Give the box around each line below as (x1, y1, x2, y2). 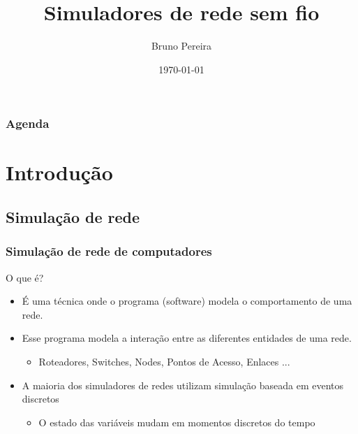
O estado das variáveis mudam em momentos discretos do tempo (38, 414, 315, 429)
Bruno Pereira (151, 38, 212, 53)
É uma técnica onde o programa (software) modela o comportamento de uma (22, 294, 352, 308)
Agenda (6, 115, 50, 132)
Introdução (6, 158, 113, 187)
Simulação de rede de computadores (6, 243, 212, 260)
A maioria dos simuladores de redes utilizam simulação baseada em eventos (22, 377, 344, 392)
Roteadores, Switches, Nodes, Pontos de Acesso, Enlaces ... (38, 354, 290, 368)
